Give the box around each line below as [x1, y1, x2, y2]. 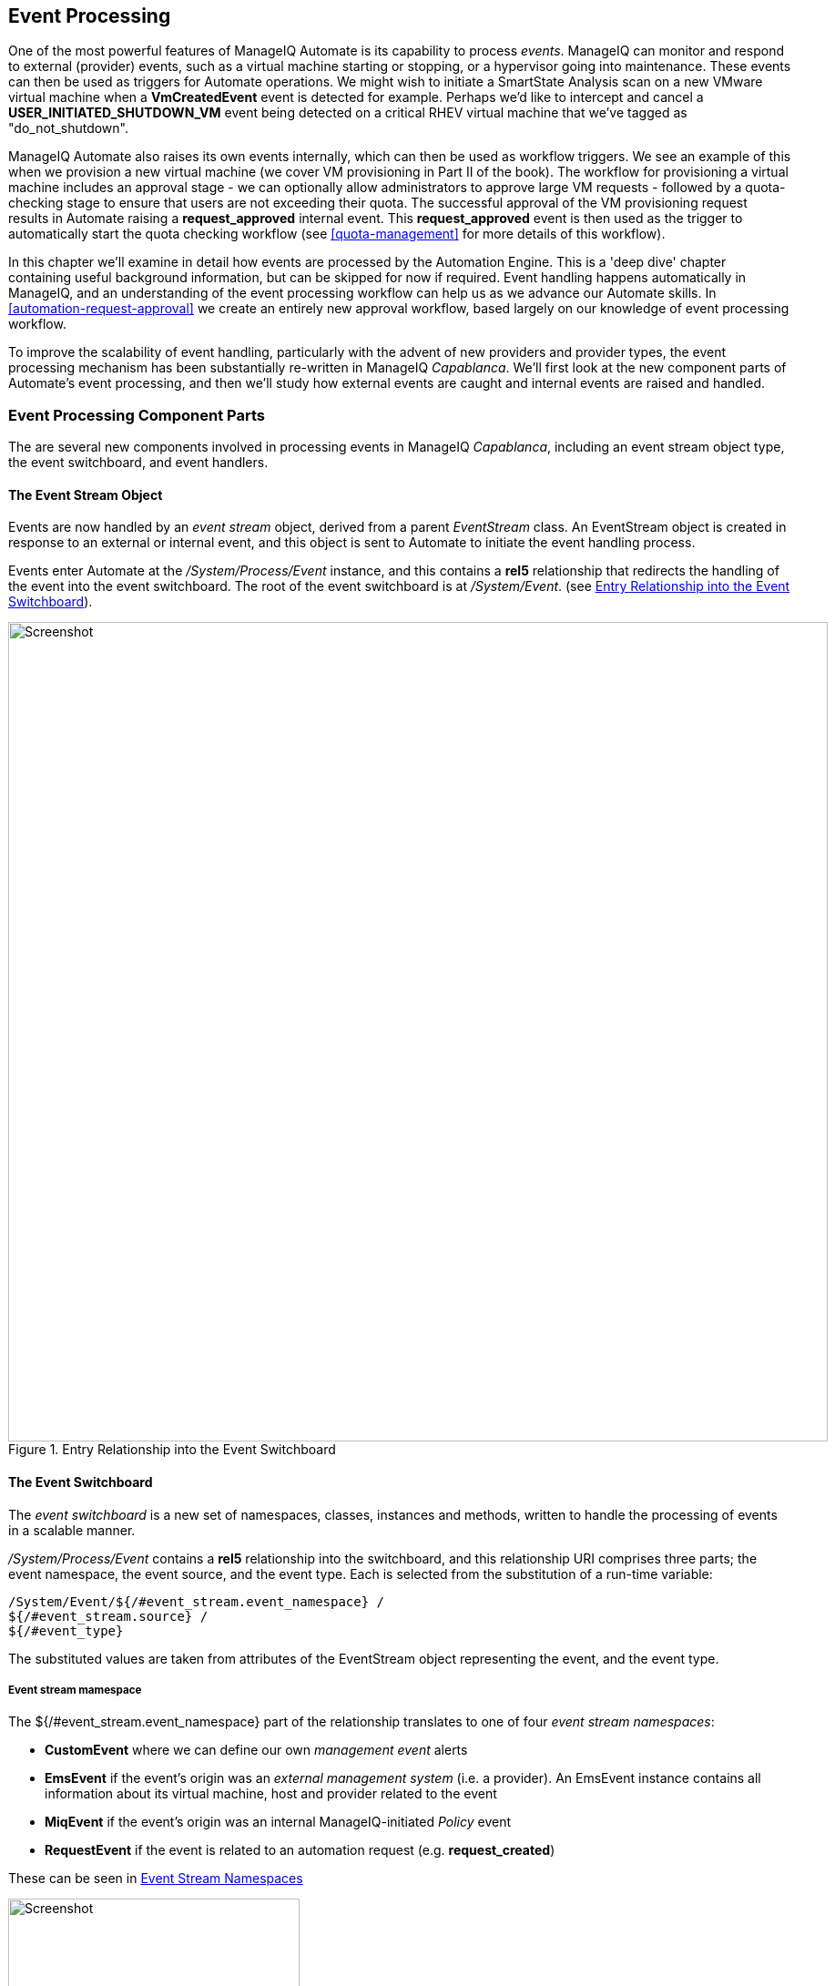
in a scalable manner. [8, 1522, 136, 1538]
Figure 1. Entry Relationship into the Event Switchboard [8, 1441, 336, 1458]
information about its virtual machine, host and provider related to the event [45, 1786, 497, 1802]
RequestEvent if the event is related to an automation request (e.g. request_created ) [45, 1842, 555, 1859]
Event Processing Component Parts [8, 405, 265, 424]
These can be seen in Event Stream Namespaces [8, 1870, 303, 1887]
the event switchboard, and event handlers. [8, 454, 269, 471]
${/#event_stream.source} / [8, 1608, 209, 1624]
